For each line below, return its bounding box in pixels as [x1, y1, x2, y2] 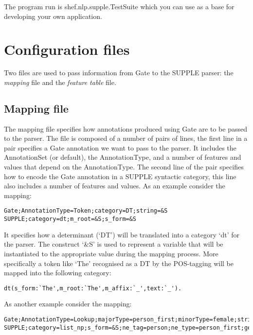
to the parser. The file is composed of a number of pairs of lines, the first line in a [4, 133, 248, 143]
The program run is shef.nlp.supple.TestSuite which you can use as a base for [4, 1, 235, 11]
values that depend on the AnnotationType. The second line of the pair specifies [4, 162, 244, 172]
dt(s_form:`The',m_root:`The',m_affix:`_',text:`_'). [4, 285, 182, 292]
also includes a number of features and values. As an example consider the [4, 181, 225, 191]
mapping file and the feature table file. [4, 77, 116, 87]
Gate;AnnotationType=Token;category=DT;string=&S [4, 207, 168, 215]
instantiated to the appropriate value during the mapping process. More [4, 248, 218, 258]
